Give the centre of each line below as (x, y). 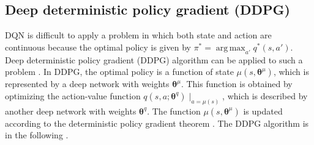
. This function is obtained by (237, 84)
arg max (230, 48)
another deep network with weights (71, 111)
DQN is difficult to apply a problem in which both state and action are (138, 35)
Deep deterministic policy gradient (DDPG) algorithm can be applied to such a (154, 59)
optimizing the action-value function (73, 95)
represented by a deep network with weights (87, 84)
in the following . (37, 135)
